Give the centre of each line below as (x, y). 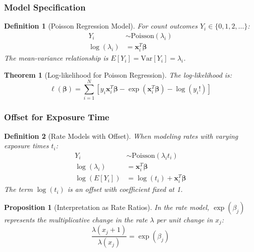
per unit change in (184, 219)
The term (19, 189)
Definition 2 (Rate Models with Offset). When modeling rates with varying (121, 136)
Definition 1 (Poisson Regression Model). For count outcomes (101, 26)
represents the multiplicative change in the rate (76, 219)
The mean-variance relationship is (56, 58)
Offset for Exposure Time (57, 117)
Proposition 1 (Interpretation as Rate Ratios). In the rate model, (107, 207)
